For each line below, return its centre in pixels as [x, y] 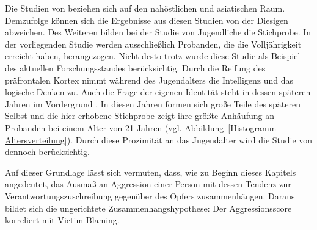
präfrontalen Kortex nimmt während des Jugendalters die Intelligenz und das [149, 80]
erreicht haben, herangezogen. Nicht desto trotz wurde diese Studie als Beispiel [153, 56]
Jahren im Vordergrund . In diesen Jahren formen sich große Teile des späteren [153, 103]
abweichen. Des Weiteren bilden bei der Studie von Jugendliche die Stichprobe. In [158, 32]
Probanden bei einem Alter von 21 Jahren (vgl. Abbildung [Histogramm [141, 127]
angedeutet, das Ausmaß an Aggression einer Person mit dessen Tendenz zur [148, 184]
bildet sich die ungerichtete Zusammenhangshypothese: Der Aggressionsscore [148, 208]
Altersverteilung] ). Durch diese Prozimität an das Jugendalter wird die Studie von [159, 139]
